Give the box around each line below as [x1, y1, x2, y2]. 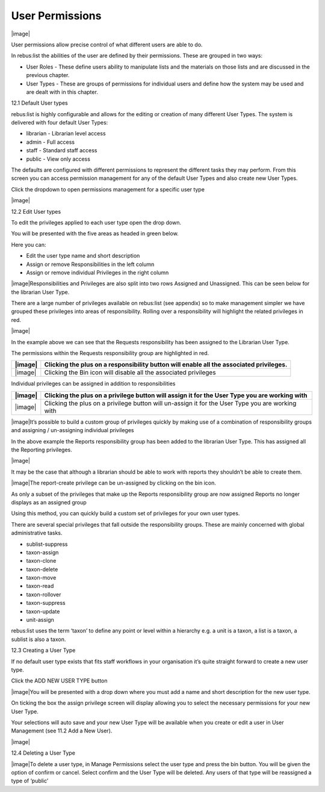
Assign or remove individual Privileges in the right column [26, 268, 169, 276]
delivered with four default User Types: [11, 119, 108, 126]
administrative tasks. [11, 530, 63, 537]
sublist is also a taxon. [11, 636, 66, 643]
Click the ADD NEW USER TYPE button [11, 677, 108, 684]
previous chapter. [26, 72, 70, 79]
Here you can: [11, 241, 46, 248]
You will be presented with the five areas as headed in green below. [11, 230, 179, 237]
